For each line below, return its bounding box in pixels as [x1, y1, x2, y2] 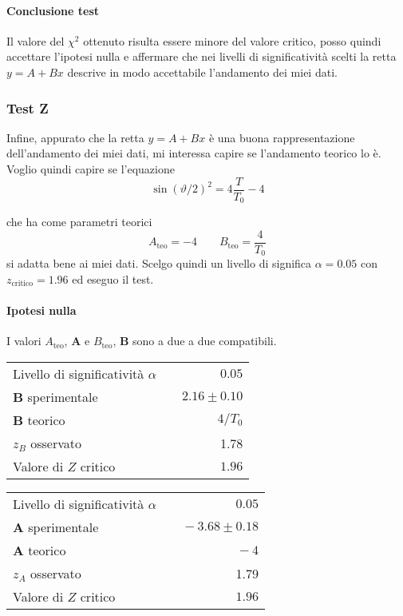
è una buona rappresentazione [208, 129, 355, 145]
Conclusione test [6, 2, 100, 18]
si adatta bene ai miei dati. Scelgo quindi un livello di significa [6, 255, 312, 272]
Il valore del [6, 32, 65, 49]
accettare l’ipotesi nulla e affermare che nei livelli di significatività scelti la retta [6, 48, 397, 65]
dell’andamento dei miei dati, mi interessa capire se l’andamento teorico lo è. [6, 145, 381, 161]
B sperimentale [13, 387, 98, 406]
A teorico [13, 540, 66, 559]
